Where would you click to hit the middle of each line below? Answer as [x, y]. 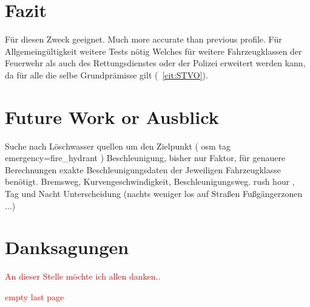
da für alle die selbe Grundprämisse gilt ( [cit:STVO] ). [106, 74]
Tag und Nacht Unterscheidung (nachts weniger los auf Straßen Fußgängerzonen [154, 193]
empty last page [35, 296]
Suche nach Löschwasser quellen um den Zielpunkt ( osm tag [118, 146]
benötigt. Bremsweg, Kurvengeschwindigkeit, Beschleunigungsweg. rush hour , [150, 181]
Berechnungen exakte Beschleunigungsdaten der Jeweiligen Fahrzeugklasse [143, 169]
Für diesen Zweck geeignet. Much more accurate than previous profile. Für [143, 39]
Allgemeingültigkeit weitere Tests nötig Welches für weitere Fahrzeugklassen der [153, 51]
